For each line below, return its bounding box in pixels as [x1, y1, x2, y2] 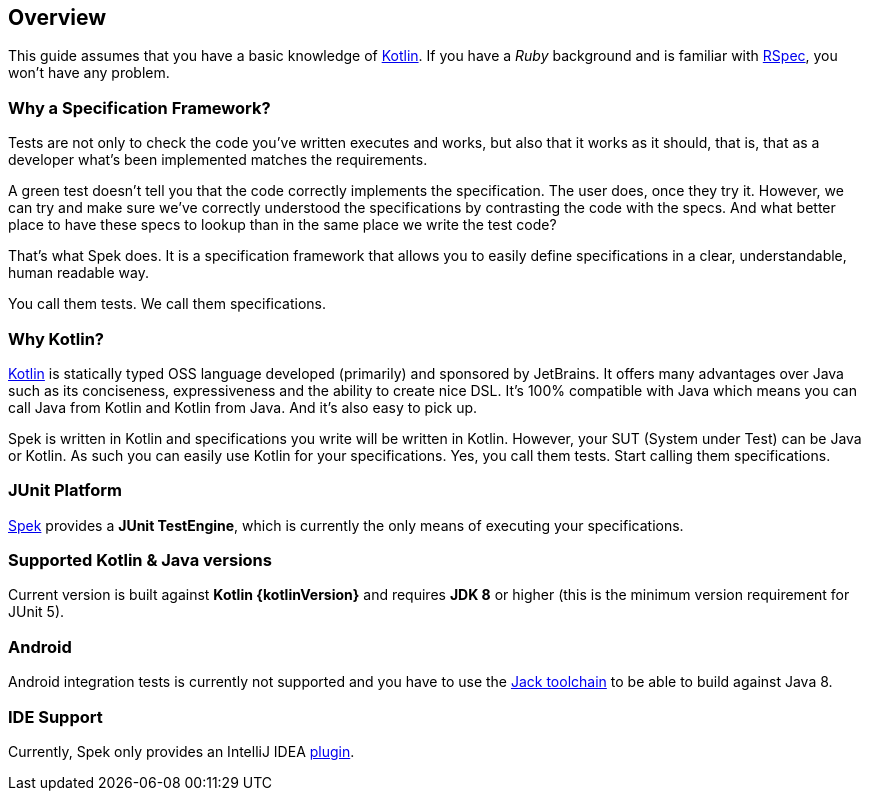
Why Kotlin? [8, 328, 104, 349]
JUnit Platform [8, 480, 122, 501]
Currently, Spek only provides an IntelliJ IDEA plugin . [8, 742, 355, 760]
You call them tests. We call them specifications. [8, 295, 327, 313]
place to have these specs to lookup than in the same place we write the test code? [8, 216, 557, 234]
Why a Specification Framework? [8, 97, 271, 118]
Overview [8, 5, 107, 30]
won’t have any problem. [8, 64, 170, 82]
